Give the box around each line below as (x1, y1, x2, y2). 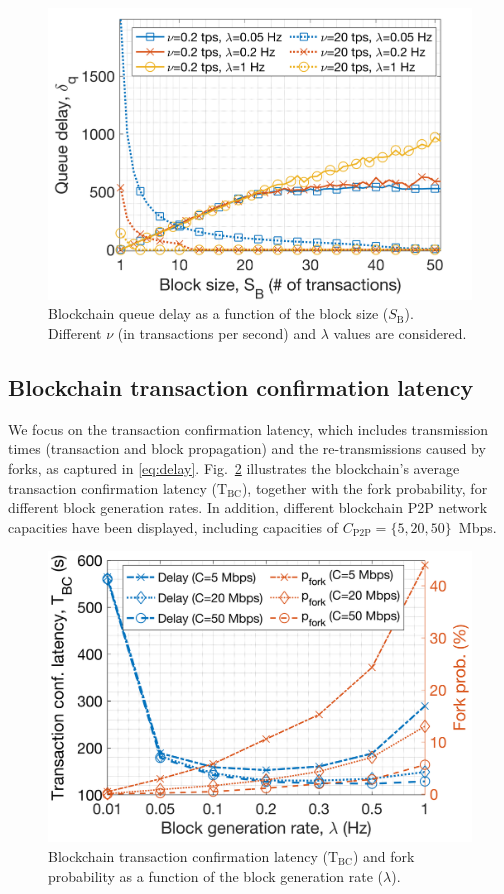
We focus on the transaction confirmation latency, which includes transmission (8, 418, 489, 439)
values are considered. (333, 322, 467, 343)
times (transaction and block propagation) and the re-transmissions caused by (8, 438, 486, 459)
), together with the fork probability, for (241, 477, 488, 498)
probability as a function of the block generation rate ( (48, 865, 384, 886)
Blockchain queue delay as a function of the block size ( (48, 303, 389, 324)
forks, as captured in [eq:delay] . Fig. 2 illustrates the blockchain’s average (8, 457, 460, 478)
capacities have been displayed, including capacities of (8, 516, 339, 537)
